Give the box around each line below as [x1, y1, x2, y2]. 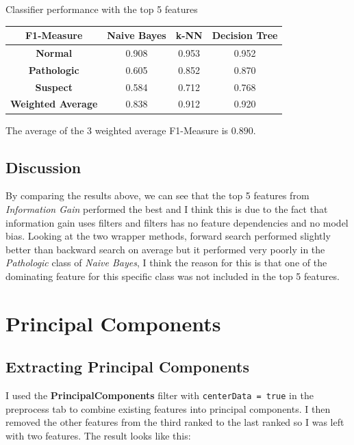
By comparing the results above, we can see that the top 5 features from [5, 188, 309, 203]
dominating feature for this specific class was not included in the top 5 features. [5, 268, 340, 283]
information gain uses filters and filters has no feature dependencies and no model [5, 215, 349, 229]
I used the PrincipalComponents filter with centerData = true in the [5, 388, 314, 403]
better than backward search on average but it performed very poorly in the [5, 242, 325, 256]
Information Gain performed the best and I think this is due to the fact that [5, 201, 328, 216]
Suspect [35, 79, 73, 94]
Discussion [5, 156, 81, 177]
